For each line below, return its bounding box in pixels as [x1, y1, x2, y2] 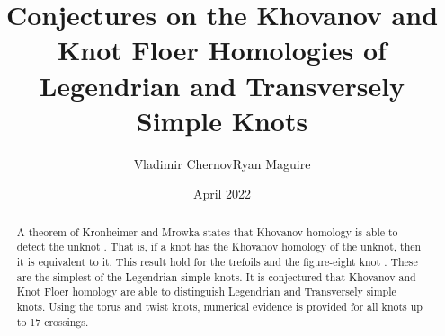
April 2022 [192, 184, 252, 203]
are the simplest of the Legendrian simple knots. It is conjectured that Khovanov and [16, 269, 416, 284]
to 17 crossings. [16, 314, 89, 329]
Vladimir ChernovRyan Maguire [133, 154, 311, 172]
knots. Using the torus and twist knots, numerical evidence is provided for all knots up [16, 298, 423, 314]
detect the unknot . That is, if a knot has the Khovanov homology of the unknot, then [16, 239, 422, 254]
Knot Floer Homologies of [58, 31, 387, 68]
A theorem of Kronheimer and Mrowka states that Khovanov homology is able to [16, 224, 398, 239]
